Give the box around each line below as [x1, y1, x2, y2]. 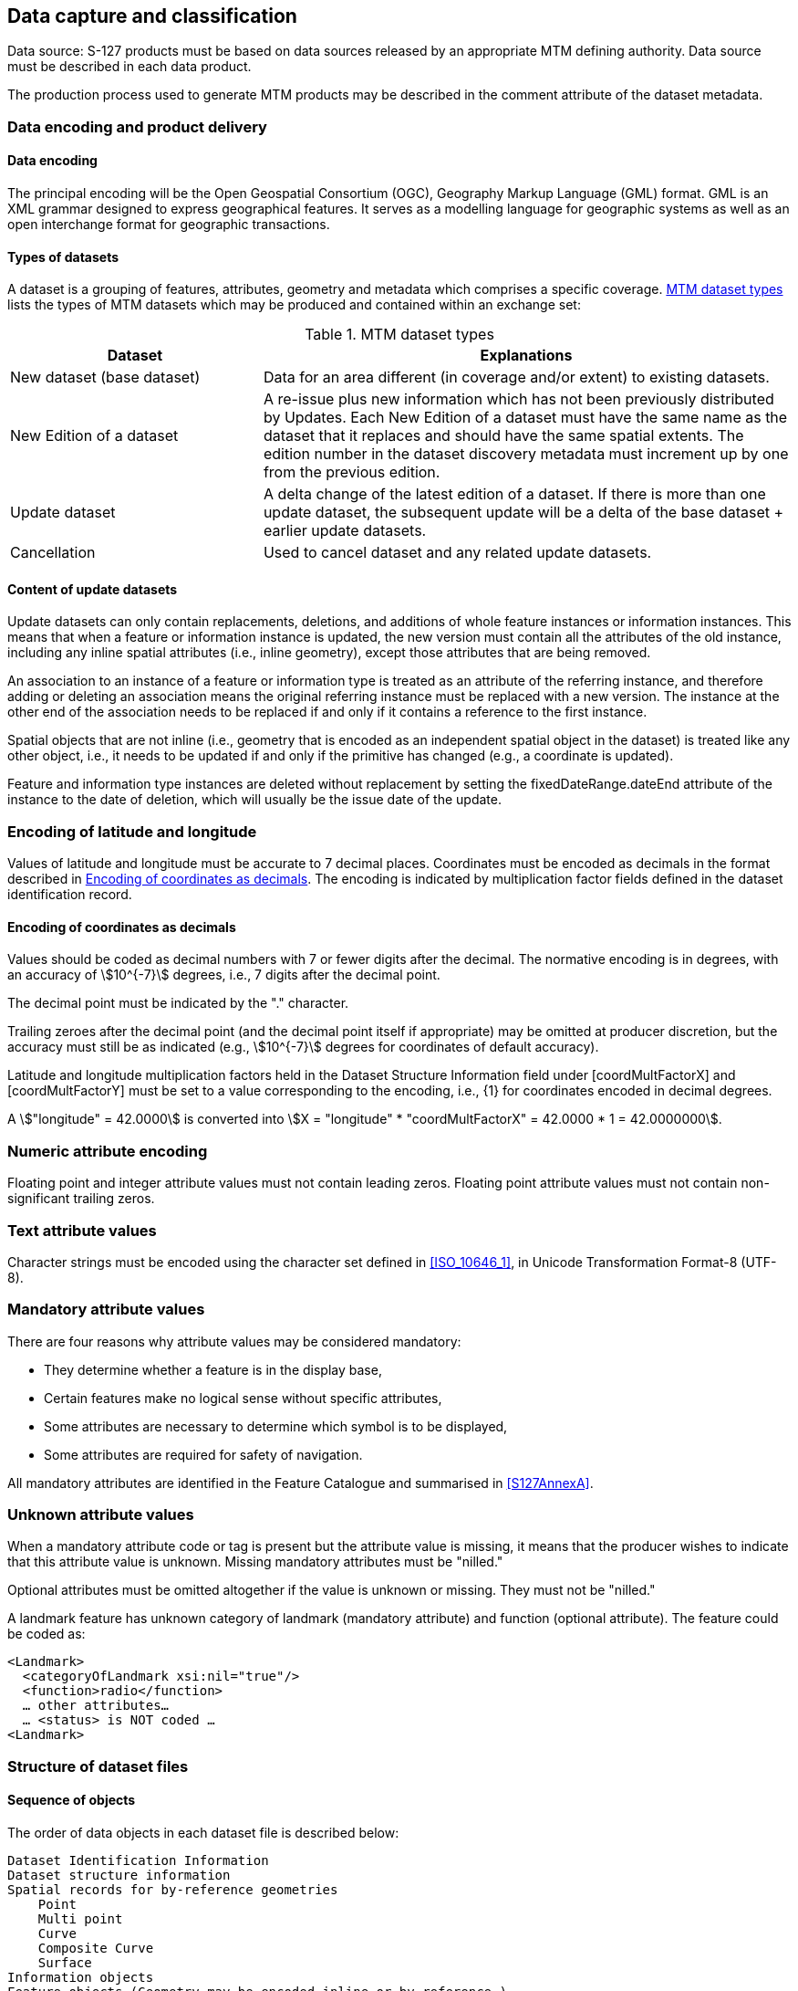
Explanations [480, 346, 573, 365]
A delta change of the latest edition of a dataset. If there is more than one [263, 485, 766, 504]
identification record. [7, 886, 132, 903]
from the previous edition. [263, 463, 440, 482]
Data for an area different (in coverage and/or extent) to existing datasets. [263, 368, 770, 387]
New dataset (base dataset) [10, 368, 201, 387]
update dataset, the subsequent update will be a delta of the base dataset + [263, 503, 784, 522]
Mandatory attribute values [7, 1300, 205, 1319]
